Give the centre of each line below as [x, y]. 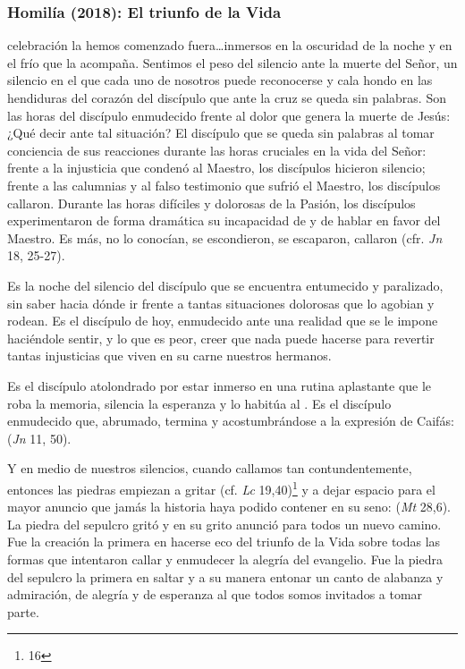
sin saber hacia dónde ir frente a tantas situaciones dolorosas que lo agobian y [221, 303]
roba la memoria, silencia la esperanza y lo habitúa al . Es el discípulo [199, 403]
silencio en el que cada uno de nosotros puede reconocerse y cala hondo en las [220, 80]
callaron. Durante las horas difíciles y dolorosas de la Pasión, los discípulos [211, 203]
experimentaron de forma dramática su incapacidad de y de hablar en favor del [224, 220]
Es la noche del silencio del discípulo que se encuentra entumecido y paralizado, [225, 285]
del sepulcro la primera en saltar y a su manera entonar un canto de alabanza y [225, 576]
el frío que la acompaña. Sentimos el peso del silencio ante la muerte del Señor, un [232, 62]
